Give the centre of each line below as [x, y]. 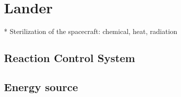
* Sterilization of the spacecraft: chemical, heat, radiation [91, 31]
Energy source [41, 86]
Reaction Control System [70, 58]
